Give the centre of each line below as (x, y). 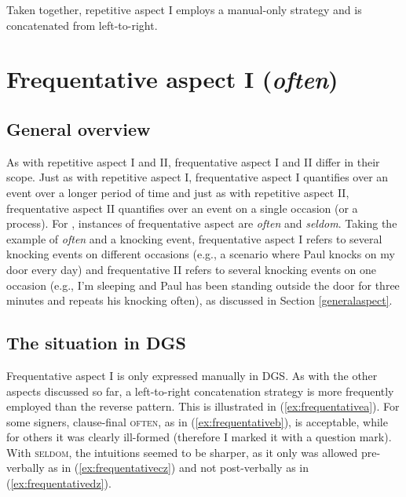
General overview (79, 128)
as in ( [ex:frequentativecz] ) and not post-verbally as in (179, 468)
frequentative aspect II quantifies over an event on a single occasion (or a (182, 208)
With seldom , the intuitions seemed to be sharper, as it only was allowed (182, 452)
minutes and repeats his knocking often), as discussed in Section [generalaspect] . (199, 300)
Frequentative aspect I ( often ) (172, 79)
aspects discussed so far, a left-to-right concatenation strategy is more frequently (200, 391)
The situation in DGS (96, 343)
